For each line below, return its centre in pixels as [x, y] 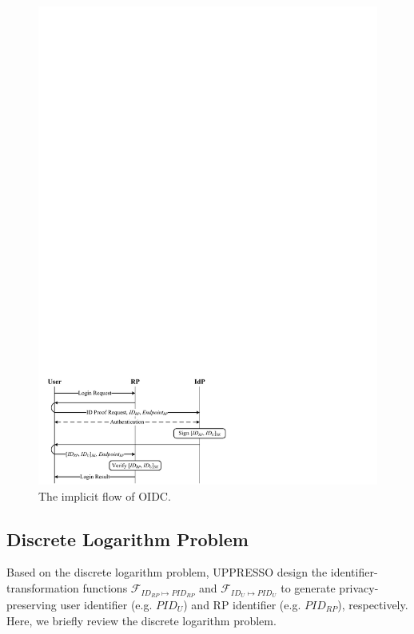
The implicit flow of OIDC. [105, 495]
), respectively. [373, 604]
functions [105, 588]
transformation [43, 588]
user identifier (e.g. [106, 604]
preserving [32, 604]
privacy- [359, 588]
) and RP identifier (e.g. [242, 604]
